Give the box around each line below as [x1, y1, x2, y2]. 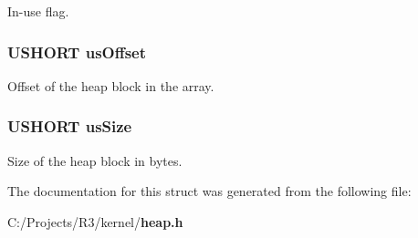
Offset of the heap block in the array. [7, 76, 214, 95]
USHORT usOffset [7, 40, 147, 63]
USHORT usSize [7, 115, 132, 138]
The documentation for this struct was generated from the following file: [7, 181, 412, 201]
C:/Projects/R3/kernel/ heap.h [7, 212, 183, 231]
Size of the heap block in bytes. [7, 150, 183, 170]
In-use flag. [7, 2, 69, 20]
